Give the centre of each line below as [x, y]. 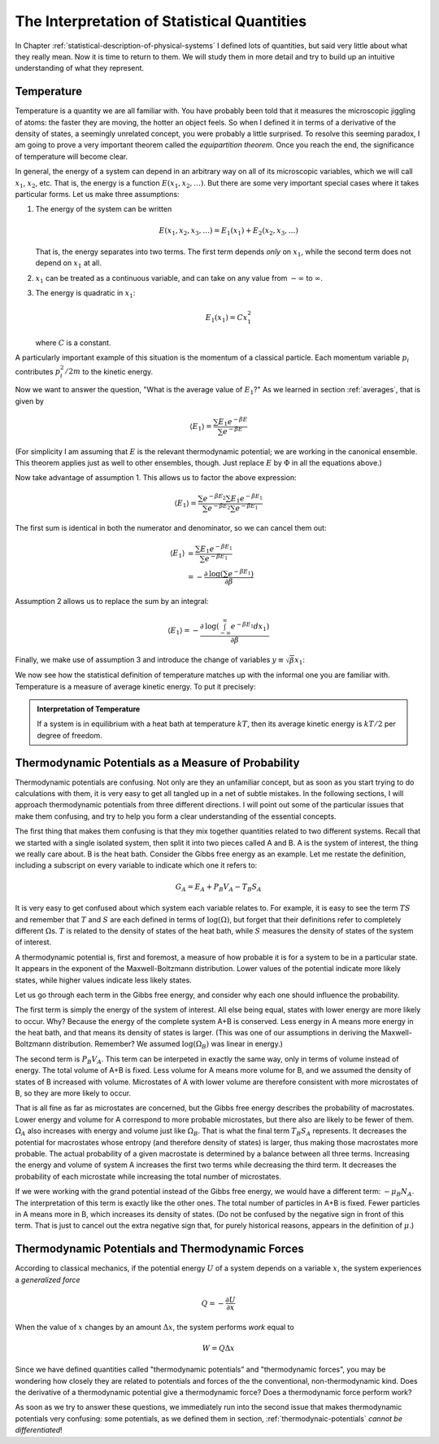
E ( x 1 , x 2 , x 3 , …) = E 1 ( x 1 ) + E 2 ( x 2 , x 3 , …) [228, 231]
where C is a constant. [73, 343]
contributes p [38, 371]
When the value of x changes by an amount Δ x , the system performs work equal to [154, 1327]
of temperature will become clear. [72, 156]
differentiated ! [39, 1430]
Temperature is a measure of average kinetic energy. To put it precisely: [135, 686]
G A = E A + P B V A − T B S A [218, 887]
